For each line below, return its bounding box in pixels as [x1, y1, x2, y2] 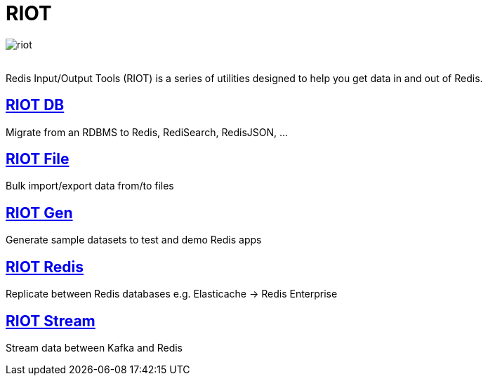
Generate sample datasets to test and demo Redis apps [6, 234, 262, 246]
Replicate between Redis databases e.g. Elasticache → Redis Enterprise [6, 288, 338, 300]
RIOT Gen [6, 203, 73, 222]
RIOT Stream [6, 312, 95, 330]
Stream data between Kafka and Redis [6, 341, 183, 354]
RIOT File [6, 150, 70, 168]
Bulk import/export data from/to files [6, 180, 174, 192]
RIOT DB [6, 96, 65, 114]
